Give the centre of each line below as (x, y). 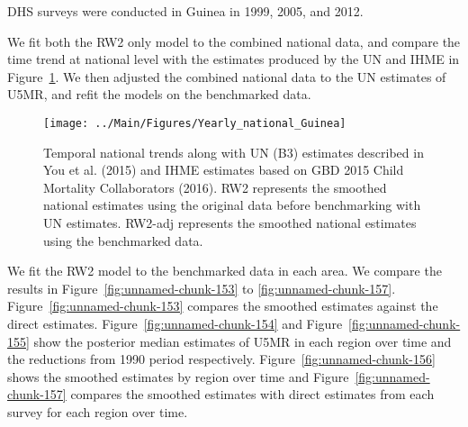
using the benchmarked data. (123, 240)
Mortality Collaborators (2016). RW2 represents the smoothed (215, 187)
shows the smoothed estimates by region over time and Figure (178, 376)
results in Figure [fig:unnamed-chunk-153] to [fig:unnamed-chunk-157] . (202, 288)
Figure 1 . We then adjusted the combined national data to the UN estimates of (227, 76)
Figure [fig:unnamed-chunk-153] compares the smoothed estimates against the (223, 306)
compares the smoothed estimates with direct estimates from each (252, 394)
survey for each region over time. (98, 411)
